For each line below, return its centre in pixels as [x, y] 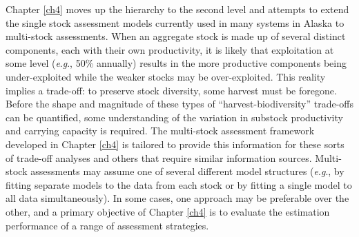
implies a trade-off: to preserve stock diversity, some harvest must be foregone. [171, 90]
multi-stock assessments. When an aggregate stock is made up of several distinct [176, 36]
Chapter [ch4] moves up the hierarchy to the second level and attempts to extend [177, 9]
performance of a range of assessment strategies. [107, 225]
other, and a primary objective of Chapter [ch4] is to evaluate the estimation [168, 211]
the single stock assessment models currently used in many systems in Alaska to [175, 22]
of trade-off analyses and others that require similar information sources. [159, 157]
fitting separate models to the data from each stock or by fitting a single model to [179, 184]
